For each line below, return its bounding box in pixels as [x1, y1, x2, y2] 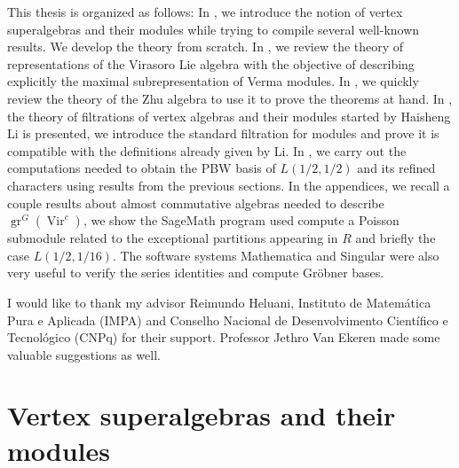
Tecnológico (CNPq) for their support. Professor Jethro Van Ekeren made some [7, 328, 440, 347]
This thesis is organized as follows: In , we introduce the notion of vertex [7, 3, 403, 20]
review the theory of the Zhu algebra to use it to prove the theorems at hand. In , [7, 89, 453, 107]
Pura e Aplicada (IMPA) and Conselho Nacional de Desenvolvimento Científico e [7, 310, 448, 329]
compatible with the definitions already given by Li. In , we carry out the [7, 141, 407, 160]
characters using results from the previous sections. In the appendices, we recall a [7, 175, 450, 194]
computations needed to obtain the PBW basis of [7, 159, 276, 177]
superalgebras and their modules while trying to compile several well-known [7, 19, 420, 38]
